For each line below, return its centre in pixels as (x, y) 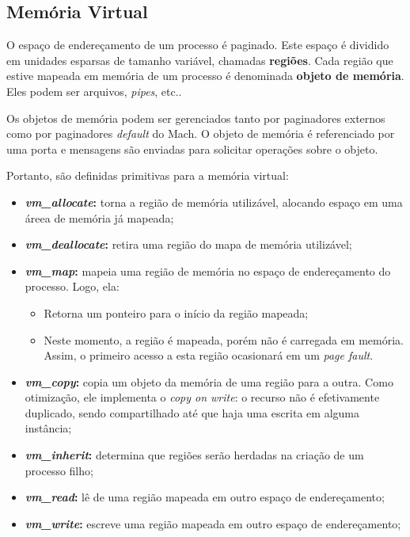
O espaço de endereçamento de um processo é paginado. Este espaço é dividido (198, 45)
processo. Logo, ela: (72, 286)
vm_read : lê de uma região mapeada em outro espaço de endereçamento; (205, 497)
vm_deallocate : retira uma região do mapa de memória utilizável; (188, 244)
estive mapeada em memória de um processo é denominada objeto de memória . (205, 76)
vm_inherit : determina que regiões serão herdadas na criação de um (194, 455)
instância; (48, 428)
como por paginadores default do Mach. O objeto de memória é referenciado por (201, 133)
